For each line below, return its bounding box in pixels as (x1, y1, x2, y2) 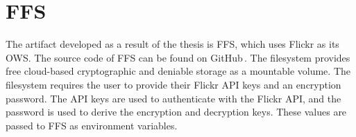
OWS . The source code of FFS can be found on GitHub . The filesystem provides (6, 50, 350, 64)
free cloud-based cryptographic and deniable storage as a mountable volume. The (6, 64, 350, 78)
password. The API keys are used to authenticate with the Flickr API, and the (6, 91, 341, 105)
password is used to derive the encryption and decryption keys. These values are (6, 104, 347, 119)
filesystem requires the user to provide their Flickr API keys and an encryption (6, 77, 341, 91)
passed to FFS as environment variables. (6, 118, 178, 132)
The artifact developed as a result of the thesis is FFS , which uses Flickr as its (6, 37, 339, 51)
